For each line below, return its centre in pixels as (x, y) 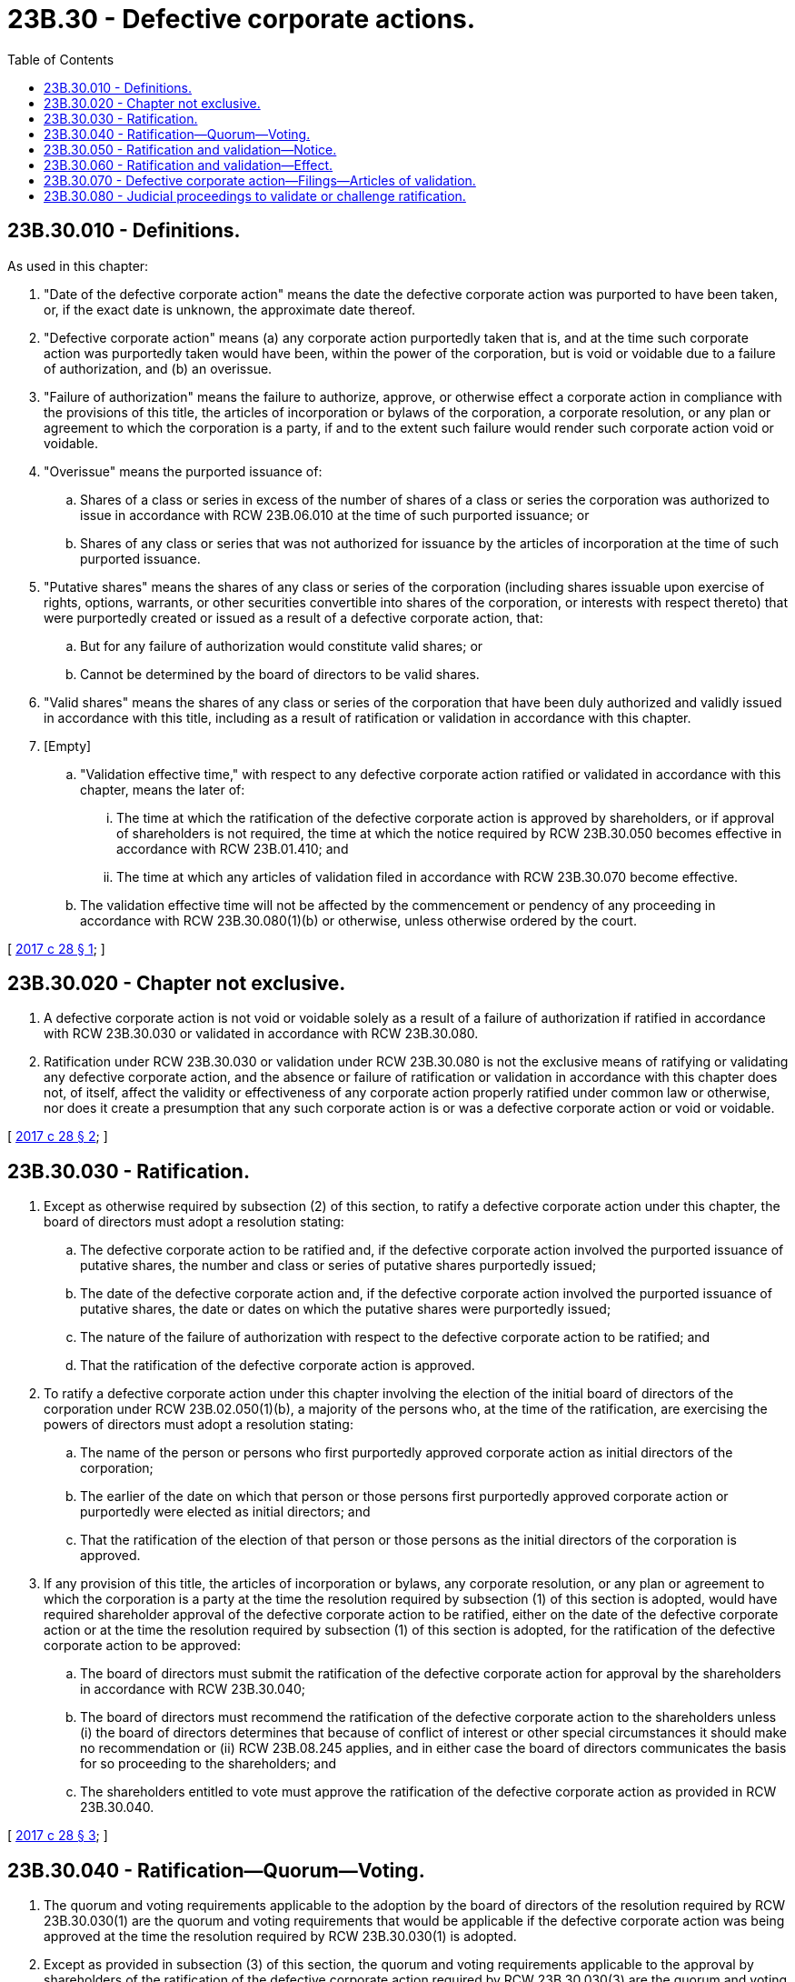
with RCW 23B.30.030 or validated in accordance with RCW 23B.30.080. (261, 1034)
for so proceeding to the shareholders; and (208, 1764)
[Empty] (68, 746)
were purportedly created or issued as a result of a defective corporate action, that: (293, 617)
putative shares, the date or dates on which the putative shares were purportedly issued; (346, 1309)
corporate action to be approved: (142, 1646)
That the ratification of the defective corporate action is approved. (278, 1366)
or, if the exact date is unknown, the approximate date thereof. (229, 309)
